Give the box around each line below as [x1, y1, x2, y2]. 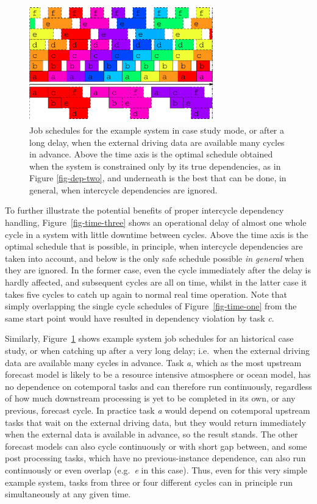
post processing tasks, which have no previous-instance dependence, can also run [5, 452, 306, 464]
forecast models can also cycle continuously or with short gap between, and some [5, 439, 307, 452]
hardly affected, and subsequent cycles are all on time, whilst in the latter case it [5, 276, 307, 289]
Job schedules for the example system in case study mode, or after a [29, 123, 284, 136]
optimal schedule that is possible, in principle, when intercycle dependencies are [5, 240, 303, 253]
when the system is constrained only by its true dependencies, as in [29, 159, 281, 172]
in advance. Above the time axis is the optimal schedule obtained [29, 148, 273, 160]
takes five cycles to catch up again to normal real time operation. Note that [5, 287, 288, 300]
